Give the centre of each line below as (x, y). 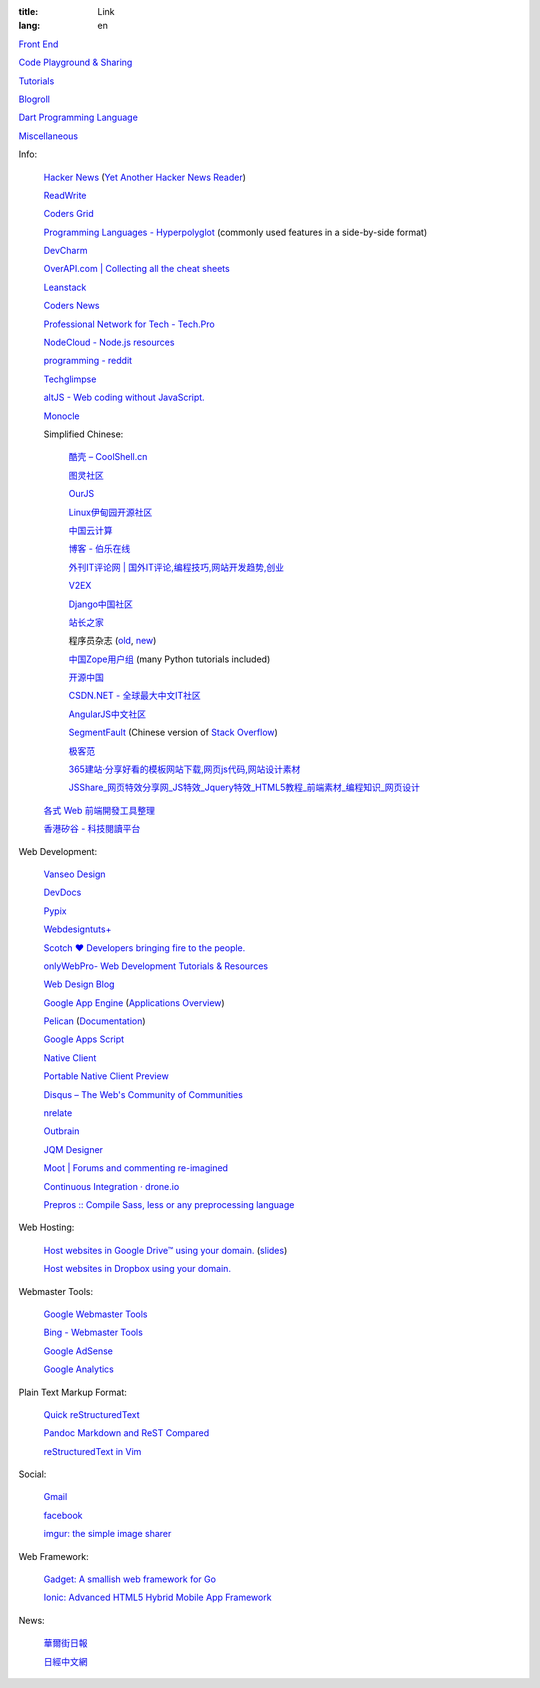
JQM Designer (73, 1149)
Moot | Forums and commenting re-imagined (136, 1168)
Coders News (71, 306)
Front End (38, 44)
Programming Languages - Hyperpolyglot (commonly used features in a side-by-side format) (235, 232)
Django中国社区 (101, 604)
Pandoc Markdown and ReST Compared (126, 1433)
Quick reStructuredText (91, 1414)
